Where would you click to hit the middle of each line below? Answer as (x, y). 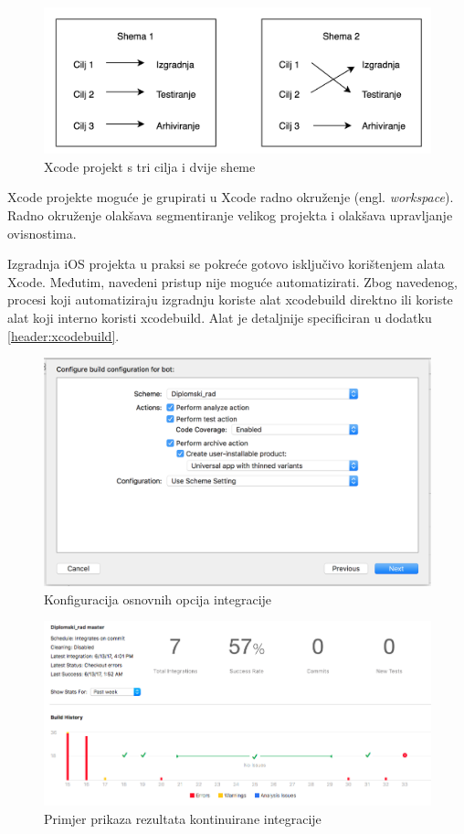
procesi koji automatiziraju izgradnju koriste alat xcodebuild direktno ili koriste (230, 299)
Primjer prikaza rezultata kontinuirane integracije (183, 819)
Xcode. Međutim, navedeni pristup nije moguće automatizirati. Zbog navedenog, (232, 281)
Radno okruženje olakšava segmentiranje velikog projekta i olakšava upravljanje (230, 215)
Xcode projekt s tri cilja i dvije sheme (150, 166)
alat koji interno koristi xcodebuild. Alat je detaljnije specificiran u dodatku (220, 317)
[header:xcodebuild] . (63, 335)
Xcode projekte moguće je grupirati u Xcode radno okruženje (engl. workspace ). (231, 197)
